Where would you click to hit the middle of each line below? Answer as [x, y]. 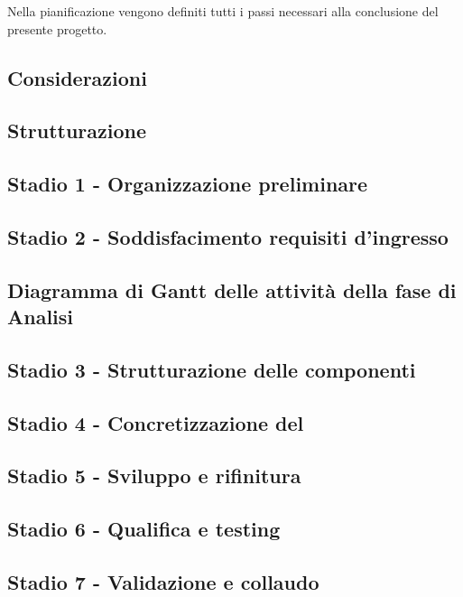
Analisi [41, 317]
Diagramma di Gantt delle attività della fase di [232, 289]
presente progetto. [57, 28]
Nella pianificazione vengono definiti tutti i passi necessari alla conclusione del [223, 11]
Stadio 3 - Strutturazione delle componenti [212, 369]
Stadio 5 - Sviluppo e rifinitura [154, 476]
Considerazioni [77, 77]
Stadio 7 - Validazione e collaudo [163, 582]
